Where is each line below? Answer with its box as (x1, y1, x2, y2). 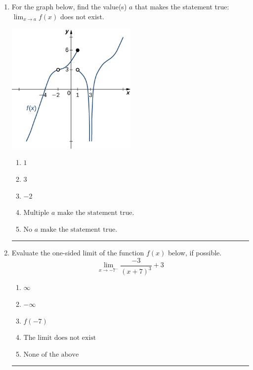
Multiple (23, 209, 49, 217)
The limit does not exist (23, 334, 96, 342)
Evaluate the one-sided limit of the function (11, 247, 144, 258)
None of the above (23, 351, 79, 358)
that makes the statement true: (135, 1, 229, 11)
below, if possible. (168, 247, 222, 258)
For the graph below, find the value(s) (11, 1, 127, 11)
